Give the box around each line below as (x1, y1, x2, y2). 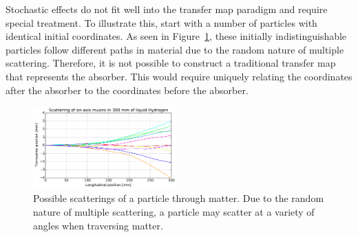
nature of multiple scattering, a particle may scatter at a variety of (33, 205, 315, 219)
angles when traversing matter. (33, 218, 163, 232)
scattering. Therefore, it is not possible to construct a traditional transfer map (6, 56, 336, 70)
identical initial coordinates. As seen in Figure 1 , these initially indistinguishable (6, 29, 347, 43)
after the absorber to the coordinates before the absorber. (6, 82, 249, 97)
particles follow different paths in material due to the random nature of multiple (6, 42, 344, 56)
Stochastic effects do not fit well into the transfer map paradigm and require (6, 2, 328, 16)
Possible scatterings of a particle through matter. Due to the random (33, 191, 324, 205)
